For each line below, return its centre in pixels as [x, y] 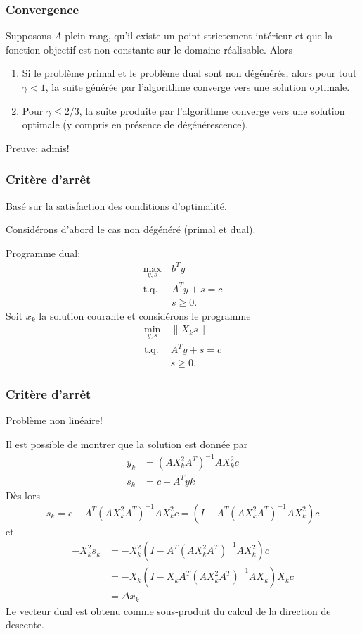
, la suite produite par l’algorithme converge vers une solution [212, 110]
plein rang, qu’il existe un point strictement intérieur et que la [199, 36]
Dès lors [23, 496]
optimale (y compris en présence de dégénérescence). [135, 124]
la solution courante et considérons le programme [145, 315]
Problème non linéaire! [54, 420]
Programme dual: [43, 253]
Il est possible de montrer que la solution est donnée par [127, 443]
